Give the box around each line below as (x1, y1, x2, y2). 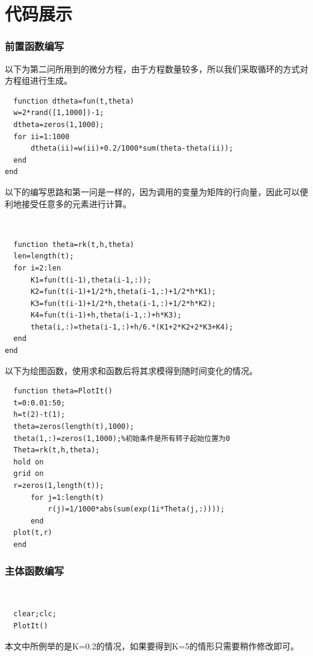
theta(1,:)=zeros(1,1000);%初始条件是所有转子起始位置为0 (13, 434, 231, 443)
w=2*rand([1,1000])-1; (13, 108, 104, 117)
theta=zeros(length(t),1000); (13, 422, 134, 431)
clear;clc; (13, 610, 57, 619)
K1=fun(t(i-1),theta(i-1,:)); (30, 275, 152, 284)
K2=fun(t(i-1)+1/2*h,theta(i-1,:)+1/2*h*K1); (30, 287, 216, 296)
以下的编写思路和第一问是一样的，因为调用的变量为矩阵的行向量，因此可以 (5, 185, 300, 198)
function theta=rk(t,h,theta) (13, 240, 134, 249)
